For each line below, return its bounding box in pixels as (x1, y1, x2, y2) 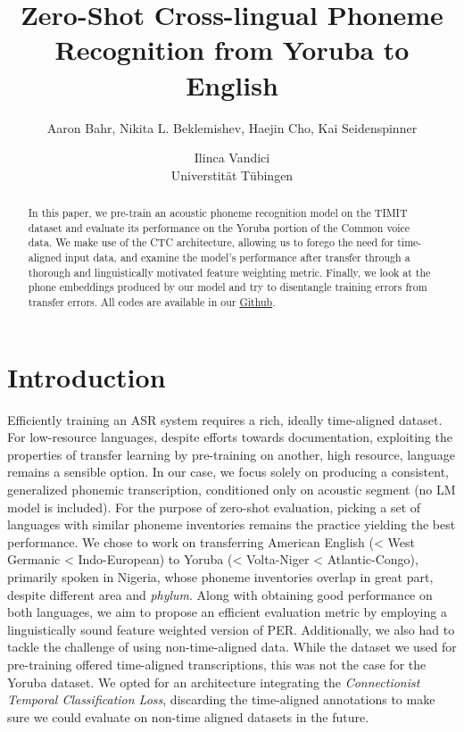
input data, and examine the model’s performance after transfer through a (64, 250, 410, 265)
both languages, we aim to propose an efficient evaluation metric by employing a (7, 603, 447, 621)
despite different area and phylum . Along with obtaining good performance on (7, 585, 433, 603)
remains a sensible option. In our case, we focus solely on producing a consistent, (7, 462, 449, 481)
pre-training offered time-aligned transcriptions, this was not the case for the (7, 654, 427, 673)
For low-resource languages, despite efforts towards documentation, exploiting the (7, 428, 452, 446)
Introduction (7, 358, 166, 395)
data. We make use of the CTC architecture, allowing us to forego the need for (28, 235, 394, 250)
